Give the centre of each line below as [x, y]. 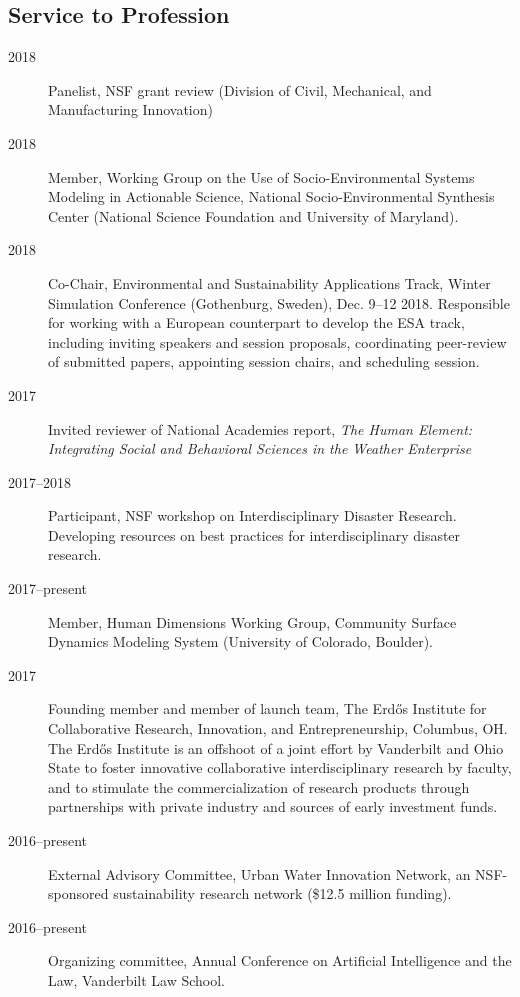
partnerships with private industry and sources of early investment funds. [273, 806]
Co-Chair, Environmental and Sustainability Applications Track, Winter [269, 282]
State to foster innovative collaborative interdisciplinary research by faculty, [280, 767]
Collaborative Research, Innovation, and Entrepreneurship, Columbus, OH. [278, 728]
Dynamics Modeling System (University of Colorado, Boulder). [240, 641]
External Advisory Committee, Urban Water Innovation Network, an [259, 873]
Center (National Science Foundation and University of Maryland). [253, 215]
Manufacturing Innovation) [130, 109]
